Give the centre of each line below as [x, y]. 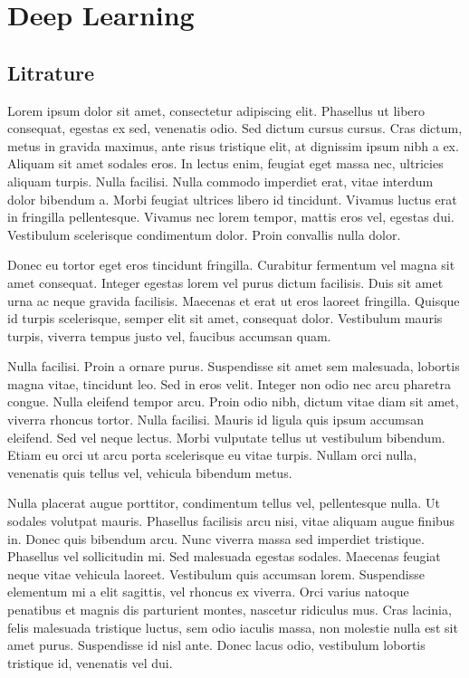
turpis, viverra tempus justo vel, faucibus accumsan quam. [169, 335]
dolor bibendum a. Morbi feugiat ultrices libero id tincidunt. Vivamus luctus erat [232, 199]
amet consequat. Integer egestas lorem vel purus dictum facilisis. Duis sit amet [225, 282]
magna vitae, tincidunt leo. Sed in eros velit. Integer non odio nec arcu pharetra [229, 383]
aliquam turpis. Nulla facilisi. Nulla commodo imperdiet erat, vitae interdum [220, 181]
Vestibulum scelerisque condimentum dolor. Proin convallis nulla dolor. [204, 234]
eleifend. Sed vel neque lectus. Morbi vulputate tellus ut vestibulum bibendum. [226, 437]
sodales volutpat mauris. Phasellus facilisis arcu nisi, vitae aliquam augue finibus [231, 521]
